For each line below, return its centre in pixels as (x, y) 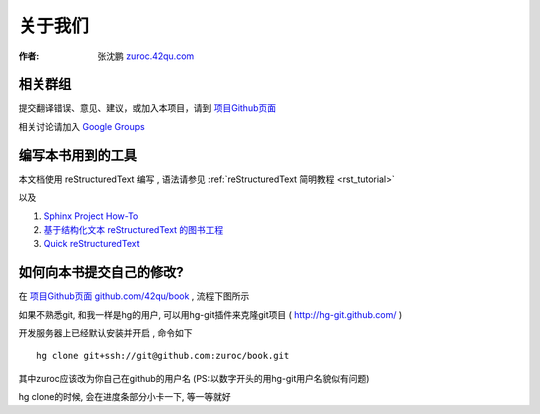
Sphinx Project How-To (91, 216)
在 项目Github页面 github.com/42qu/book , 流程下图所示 (134, 296)
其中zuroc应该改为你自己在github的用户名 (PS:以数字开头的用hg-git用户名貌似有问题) (194, 378)
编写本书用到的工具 (77, 155)
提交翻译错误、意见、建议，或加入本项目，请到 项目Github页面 (147, 108)
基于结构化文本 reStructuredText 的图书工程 (133, 229)
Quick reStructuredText (91, 244)
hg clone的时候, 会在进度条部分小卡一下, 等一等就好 (124, 397)
